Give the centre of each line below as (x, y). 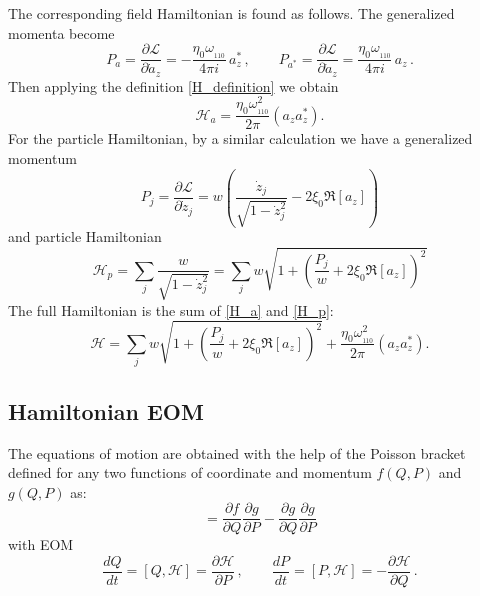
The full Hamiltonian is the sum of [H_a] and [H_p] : (171, 309)
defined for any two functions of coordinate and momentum (190, 472)
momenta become (61, 32)
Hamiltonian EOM (106, 410)
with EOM (41, 544)
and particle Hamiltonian (85, 236)
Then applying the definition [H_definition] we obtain (173, 85)
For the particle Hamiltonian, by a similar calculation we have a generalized (240, 138)
